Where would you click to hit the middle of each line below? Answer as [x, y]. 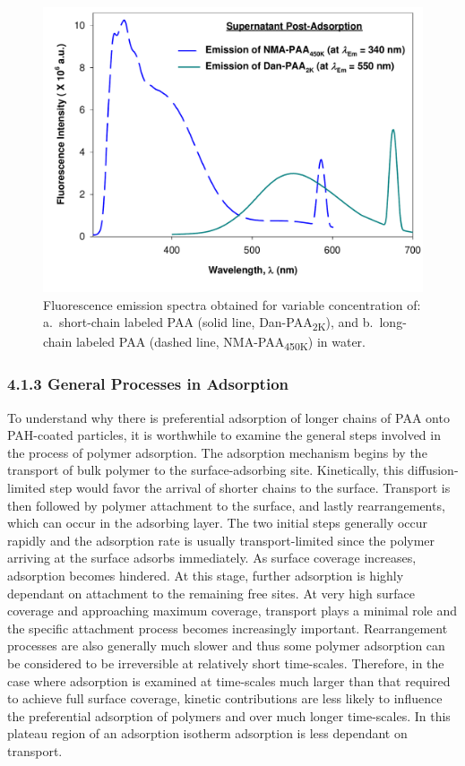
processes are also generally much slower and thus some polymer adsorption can [226, 646]
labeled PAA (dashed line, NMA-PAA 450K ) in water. [221, 343]
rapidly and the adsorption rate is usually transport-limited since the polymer [221, 540]
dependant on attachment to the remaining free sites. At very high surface [211, 593]
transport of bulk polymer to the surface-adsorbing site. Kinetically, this [206, 470]
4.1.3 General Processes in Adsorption [148, 384]
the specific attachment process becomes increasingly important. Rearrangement [228, 628]
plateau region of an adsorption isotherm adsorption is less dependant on [207, 733]
